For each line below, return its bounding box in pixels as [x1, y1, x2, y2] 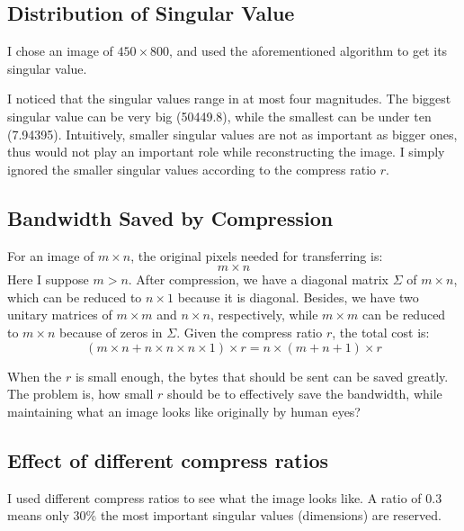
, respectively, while [210, 305, 318, 324]
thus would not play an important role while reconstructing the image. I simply [7, 142, 445, 161]
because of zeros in [59, 322, 163, 341]
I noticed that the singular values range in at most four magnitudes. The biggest [7, 89, 451, 108]
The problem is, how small [7, 384, 154, 403]
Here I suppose [7, 270, 89, 289]
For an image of [7, 246, 94, 265]
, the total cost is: [332, 322, 430, 341]
